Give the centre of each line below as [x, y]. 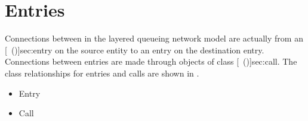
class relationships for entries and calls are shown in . [102, 73]
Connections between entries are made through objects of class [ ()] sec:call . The [151, 61]
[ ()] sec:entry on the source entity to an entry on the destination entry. [135, 50]
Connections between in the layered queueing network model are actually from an [154, 38]
